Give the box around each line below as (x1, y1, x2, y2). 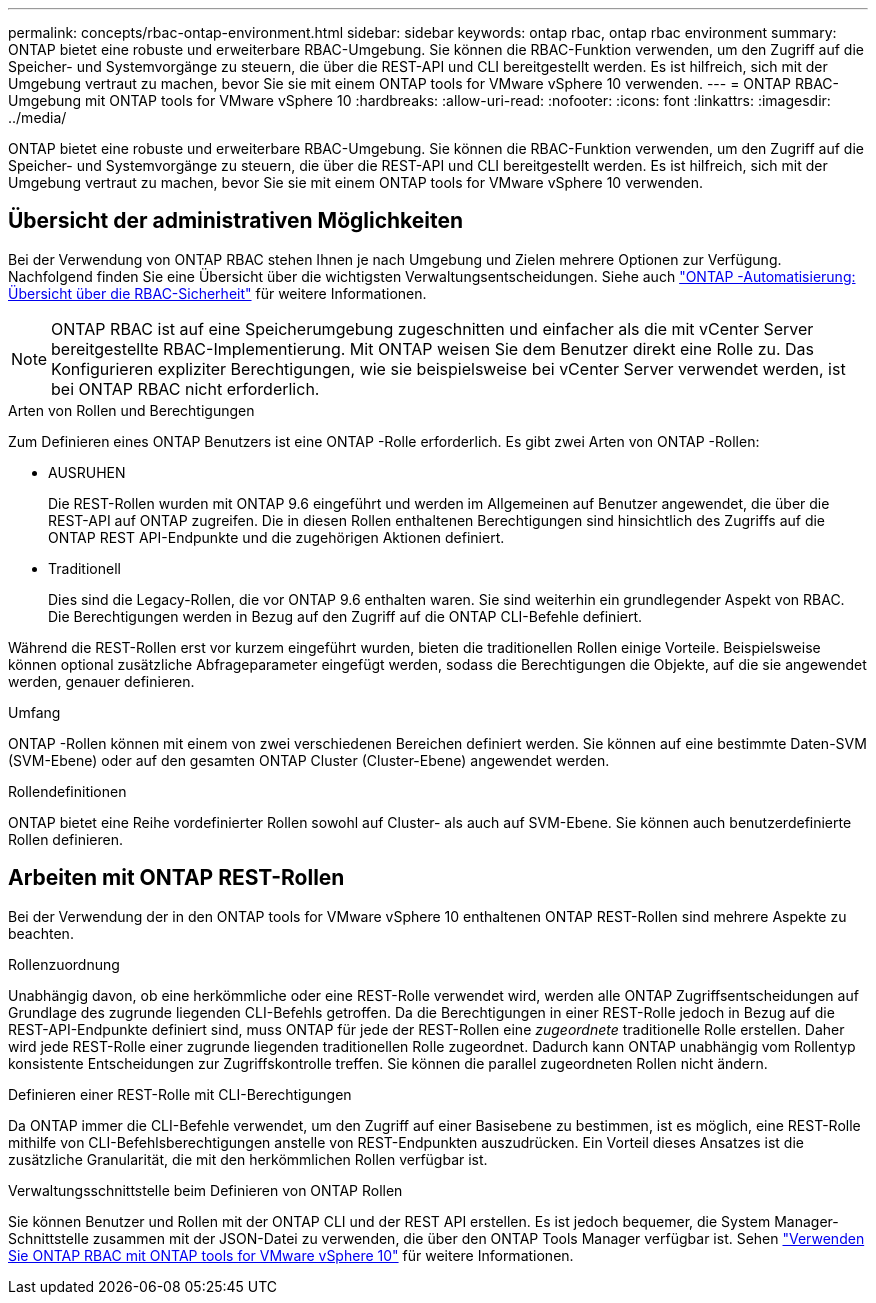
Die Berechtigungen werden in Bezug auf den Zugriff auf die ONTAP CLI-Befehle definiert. (48, 607, 643, 625)
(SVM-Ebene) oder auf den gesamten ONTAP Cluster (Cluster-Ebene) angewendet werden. (8, 751, 610, 769)
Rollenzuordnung (8, 955, 120, 973)
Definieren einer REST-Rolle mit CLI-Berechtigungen (8, 1085, 352, 1103)
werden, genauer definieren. (8, 672, 195, 690)
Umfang (8, 703, 61, 721)
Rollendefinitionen (8, 782, 127, 800)
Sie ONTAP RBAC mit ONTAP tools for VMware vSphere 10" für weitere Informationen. (8, 1246, 574, 1264)
